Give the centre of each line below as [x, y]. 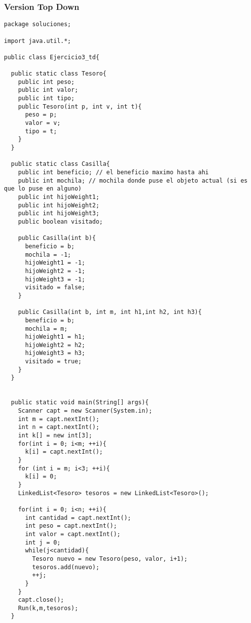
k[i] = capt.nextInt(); [64, 452]
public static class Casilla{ [60, 164]
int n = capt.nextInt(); [59, 427]
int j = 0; [43, 542]
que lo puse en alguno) [43, 189]
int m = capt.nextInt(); [59, 419]
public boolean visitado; [60, 221]
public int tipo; [46, 98]
